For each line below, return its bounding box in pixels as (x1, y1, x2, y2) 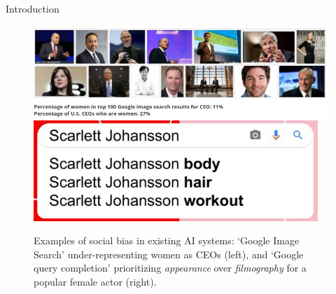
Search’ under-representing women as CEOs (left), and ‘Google (34, 246, 304, 261)
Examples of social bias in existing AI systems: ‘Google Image (34, 233, 300, 248)
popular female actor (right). (34, 274, 157, 288)
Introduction (6, 1, 59, 15)
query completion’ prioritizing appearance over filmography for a (34, 260, 307, 275)
